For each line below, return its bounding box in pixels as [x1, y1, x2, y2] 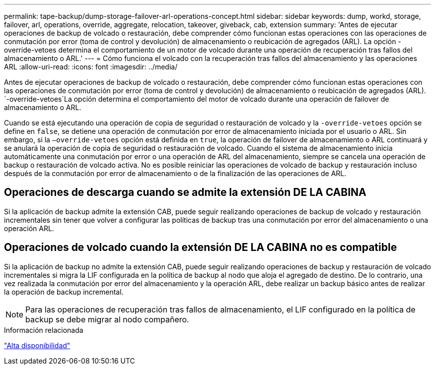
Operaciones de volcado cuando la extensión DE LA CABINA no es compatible [4, 241, 397, 254]
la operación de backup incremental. [4, 287, 124, 296]
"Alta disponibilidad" [4, 341, 71, 350]
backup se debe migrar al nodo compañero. [25, 314, 189, 324]
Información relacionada [4, 325, 83, 334]
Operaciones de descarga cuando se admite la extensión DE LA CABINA [4, 186, 366, 199]
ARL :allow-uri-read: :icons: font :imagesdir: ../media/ [4, 62, 178, 71]
